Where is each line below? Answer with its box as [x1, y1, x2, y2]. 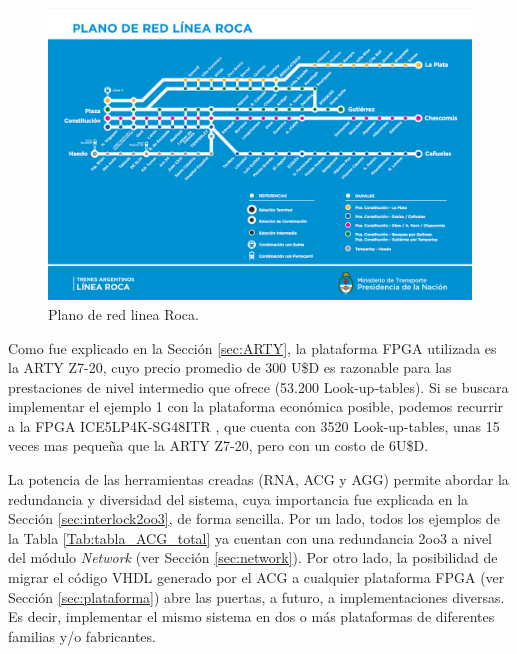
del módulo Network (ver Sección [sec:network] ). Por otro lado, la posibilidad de [8, 547, 498, 568]
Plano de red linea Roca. [48, 303, 199, 324]
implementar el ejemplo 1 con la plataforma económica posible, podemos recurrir [8, 396, 504, 417]
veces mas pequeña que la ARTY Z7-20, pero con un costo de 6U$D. [8, 435, 429, 456]
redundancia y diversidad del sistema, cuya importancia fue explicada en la [8, 488, 469, 509]
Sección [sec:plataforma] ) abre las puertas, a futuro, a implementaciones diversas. [8, 586, 505, 607]
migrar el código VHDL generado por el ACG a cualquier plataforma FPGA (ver [8, 567, 505, 588]
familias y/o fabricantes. [8, 625, 156, 646]
